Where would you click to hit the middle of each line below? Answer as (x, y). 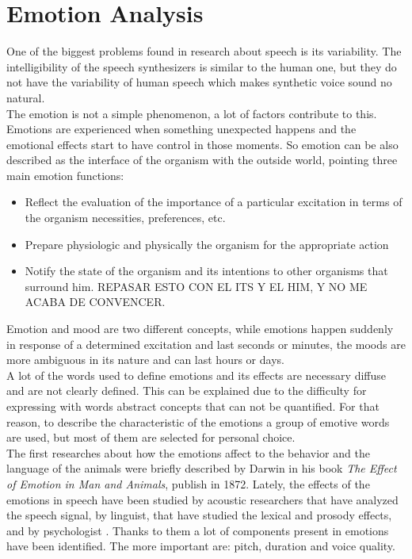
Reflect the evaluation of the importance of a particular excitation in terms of (214, 202)
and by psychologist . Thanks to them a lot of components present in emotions (198, 530)
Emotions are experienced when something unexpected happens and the (181, 129)
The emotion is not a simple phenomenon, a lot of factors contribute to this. (192, 113)
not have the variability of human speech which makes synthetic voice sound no (199, 82)
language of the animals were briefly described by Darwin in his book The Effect (202, 468)
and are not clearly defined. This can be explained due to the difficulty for (187, 391)
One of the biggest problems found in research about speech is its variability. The (204, 51)
